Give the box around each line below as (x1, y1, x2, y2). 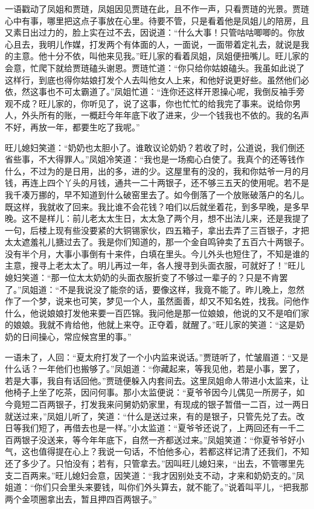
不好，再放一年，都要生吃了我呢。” (5, 120, 140, 133)
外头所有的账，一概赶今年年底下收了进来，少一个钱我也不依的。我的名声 (21, 109, 309, 121)
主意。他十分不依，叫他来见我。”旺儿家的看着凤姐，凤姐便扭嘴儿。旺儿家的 (13, 50, 309, 62)
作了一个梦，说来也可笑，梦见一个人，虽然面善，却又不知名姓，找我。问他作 (5, 295, 309, 307)
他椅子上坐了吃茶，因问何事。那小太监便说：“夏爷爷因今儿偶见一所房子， (5, 386, 296, 399)
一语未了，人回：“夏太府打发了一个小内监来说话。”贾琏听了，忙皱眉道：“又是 (5, 350, 309, 363)
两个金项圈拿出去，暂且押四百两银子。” (5, 492, 157, 505)
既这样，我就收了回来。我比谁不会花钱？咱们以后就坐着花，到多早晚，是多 (5, 200, 301, 213)
